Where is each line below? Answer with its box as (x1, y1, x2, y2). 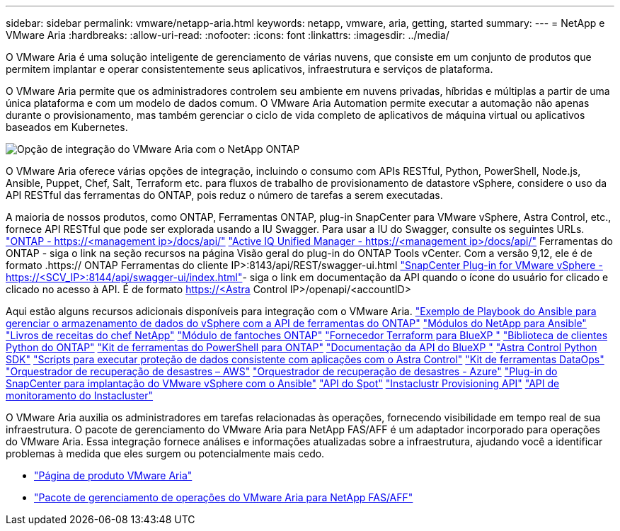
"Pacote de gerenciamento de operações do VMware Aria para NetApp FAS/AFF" (34, 491, 413, 503)
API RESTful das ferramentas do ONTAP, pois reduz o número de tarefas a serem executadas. (6, 189, 443, 201)
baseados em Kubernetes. (6, 121, 128, 133)
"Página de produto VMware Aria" (34, 469, 193, 481)
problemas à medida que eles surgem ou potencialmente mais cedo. (6, 447, 325, 459)
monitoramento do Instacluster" (6, 389, 154, 401)
